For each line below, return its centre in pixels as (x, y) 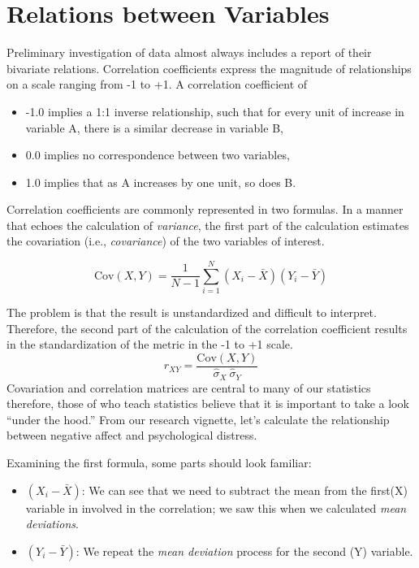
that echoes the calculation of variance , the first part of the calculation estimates (208, 225)
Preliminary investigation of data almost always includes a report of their (189, 52)
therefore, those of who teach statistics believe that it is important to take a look (208, 403)
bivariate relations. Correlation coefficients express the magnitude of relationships (209, 68)
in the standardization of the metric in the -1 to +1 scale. (150, 344)
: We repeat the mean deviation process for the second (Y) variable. (244, 551)
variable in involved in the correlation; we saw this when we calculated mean (216, 507)
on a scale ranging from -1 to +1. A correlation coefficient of (157, 84)
